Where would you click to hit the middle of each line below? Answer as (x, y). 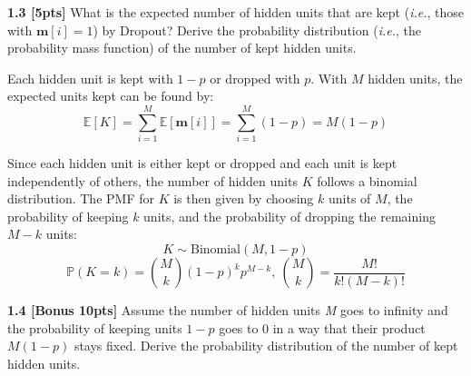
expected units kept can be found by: (111, 96)
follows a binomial (367, 180)
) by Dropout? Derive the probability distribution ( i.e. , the (257, 30)
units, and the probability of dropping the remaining (289, 216)
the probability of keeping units (95, 327)
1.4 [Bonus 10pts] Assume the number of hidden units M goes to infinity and (228, 310)
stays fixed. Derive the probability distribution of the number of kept (266, 346)
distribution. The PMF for (81, 198)
